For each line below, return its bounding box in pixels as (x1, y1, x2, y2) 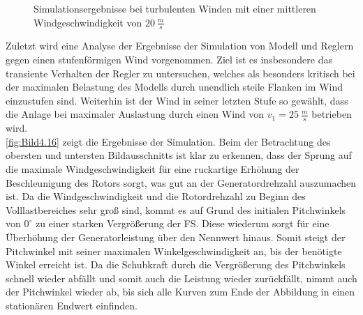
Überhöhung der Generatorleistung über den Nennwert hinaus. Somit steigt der (6, 229, 346, 244)
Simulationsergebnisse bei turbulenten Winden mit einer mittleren (34, 1, 316, 15)
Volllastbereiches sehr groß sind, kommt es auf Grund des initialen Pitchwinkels (6, 202, 346, 217)
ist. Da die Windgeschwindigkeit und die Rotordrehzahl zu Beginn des (6, 189, 306, 203)
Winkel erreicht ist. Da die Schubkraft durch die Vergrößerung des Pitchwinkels (6, 257, 346, 272)
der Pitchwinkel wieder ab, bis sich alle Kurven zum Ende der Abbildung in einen (6, 284, 355, 299)
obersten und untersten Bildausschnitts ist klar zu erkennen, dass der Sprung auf (6, 148, 352, 162)
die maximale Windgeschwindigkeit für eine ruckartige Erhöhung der (6, 162, 299, 176)
